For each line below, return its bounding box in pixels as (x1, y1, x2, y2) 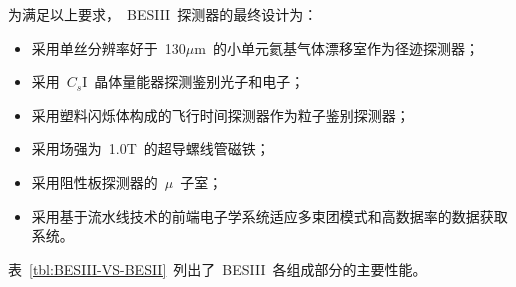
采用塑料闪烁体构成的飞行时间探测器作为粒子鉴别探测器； (31, 104, 410, 125)
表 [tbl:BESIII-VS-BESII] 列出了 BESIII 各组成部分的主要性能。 (8, 258, 427, 279)
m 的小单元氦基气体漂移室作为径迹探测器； (194, 37, 479, 58)
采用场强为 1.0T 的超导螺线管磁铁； (31, 138, 270, 159)
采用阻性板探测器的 (31, 171, 158, 192)
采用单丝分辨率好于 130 (31, 37, 186, 58)
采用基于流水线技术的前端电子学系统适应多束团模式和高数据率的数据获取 (31, 205, 508, 226)
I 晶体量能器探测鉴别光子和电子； (82, 71, 305, 92)
